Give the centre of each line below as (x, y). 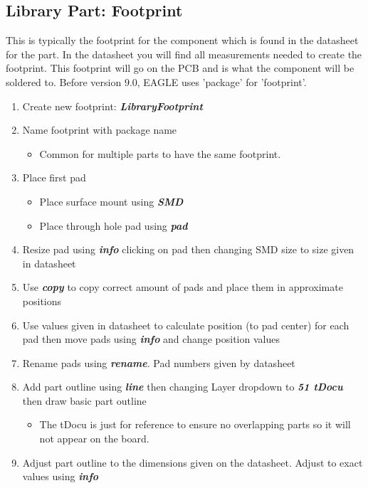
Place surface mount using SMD (111, 201)
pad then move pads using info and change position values (151, 339)
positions (42, 301)
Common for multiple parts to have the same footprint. (160, 153)
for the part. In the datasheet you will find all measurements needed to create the (184, 54)
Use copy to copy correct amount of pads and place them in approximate (183, 287)
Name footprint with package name (100, 130)
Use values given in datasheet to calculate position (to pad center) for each (186, 325)
